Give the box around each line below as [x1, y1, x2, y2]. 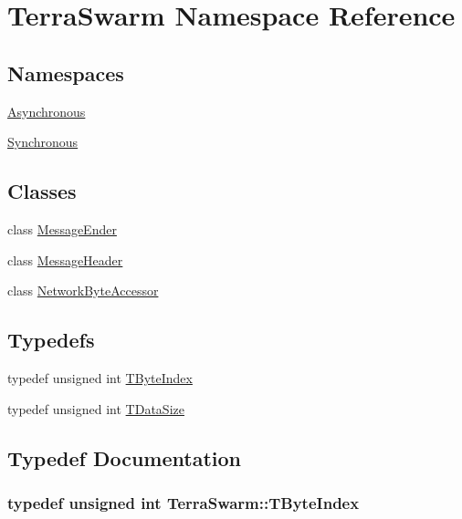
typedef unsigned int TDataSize [7, 399, 184, 418]
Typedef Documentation [7, 443, 241, 472]
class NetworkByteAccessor [7, 281, 159, 300]
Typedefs [7, 326, 95, 354]
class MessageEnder [7, 219, 117, 238]
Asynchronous [7, 101, 86, 120]
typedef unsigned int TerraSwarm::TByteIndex [7, 491, 360, 514]
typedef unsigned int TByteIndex [7, 368, 193, 387]
